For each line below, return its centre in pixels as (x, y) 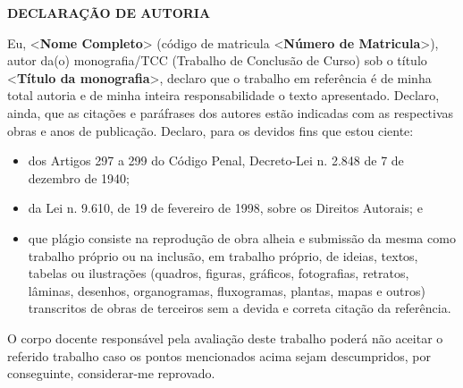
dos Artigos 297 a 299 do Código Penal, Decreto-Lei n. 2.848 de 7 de (216, 160)
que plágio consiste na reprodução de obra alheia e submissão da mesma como (242, 237)
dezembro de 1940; (79, 177)
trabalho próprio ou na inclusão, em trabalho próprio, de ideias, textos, (223, 255)
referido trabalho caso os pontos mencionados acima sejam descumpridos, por (219, 355)
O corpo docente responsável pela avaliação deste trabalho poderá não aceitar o (225, 337)
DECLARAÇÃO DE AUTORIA (109, 13)
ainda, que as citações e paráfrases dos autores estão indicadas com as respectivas (231, 112)
